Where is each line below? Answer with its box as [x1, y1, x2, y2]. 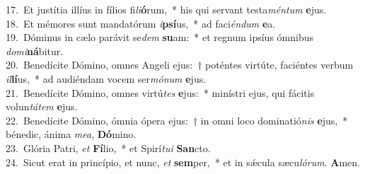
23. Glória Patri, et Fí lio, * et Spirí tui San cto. [6, 140, 211, 155]
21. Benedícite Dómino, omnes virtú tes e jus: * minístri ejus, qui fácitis [6, 85, 315, 100]
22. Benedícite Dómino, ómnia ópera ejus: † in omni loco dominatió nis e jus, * [6, 112, 348, 127]
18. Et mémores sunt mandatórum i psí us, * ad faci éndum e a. [6, 16, 276, 30]
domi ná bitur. [6, 43, 64, 58]
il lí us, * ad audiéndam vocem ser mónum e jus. [6, 71, 207, 86]
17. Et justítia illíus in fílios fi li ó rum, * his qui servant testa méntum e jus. [6, 2, 327, 16]
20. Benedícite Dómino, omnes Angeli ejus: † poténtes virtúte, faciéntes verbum [6, 57, 354, 72]
